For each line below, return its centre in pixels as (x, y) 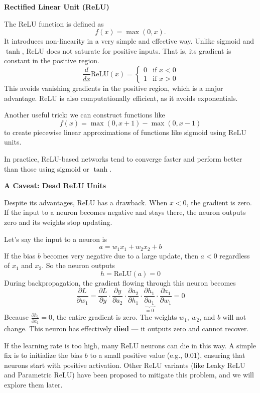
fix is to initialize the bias (43, 355)
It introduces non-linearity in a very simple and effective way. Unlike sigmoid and (129, 41)
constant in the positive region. (52, 60)
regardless (235, 255)
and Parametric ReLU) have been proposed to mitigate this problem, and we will (129, 375)
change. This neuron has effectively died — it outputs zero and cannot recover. (126, 328)
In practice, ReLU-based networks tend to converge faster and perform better (123, 158)
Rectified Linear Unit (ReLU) (57, 7)
